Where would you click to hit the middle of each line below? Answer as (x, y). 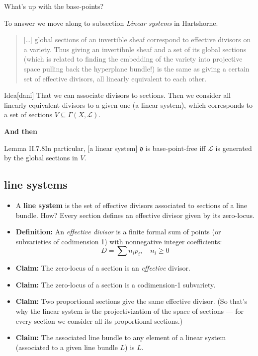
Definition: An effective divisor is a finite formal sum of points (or (118, 232)
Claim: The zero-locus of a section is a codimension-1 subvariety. (116, 284)
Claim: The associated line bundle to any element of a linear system (121, 337)
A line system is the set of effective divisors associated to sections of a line (131, 205)
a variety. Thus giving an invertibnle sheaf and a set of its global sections (135, 49)
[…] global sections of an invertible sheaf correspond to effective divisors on (137, 39)
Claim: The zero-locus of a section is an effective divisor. (103, 268)
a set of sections (28, 114)
